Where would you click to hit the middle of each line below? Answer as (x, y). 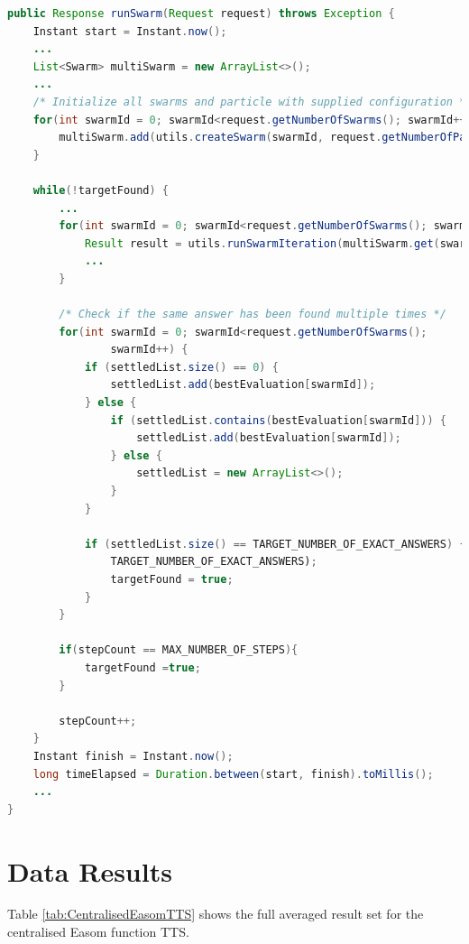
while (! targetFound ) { (101, 190)
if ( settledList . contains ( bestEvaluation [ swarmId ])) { (278, 420)
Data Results (90, 870)
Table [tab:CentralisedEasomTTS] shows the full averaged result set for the (216, 914)
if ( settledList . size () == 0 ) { (181, 367)
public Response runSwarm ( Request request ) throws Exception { (201, 14)
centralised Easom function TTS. (98, 932)
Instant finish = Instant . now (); (133, 756)
